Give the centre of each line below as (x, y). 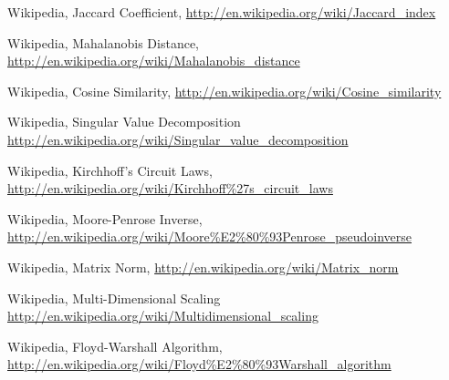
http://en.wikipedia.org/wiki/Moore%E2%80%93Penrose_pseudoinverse (209, 236)
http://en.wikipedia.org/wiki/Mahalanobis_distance (154, 61)
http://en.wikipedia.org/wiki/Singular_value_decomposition (178, 139)
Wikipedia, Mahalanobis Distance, (103, 42)
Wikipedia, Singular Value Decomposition (124, 122)
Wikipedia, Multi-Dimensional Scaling (114, 298)
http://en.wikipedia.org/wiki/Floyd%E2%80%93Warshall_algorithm (199, 364)
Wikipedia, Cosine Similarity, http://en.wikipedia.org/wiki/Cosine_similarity (224, 91)
